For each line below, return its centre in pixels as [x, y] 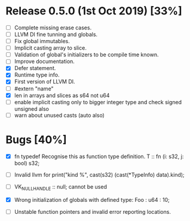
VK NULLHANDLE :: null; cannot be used [60, 187]
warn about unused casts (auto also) [59, 115]
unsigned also [31, 108]
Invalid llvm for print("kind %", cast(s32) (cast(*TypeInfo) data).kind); [99, 174]
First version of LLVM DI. [45, 81]
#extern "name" [34, 89]
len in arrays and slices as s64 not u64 [62, 95]
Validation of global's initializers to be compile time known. [86, 55]
